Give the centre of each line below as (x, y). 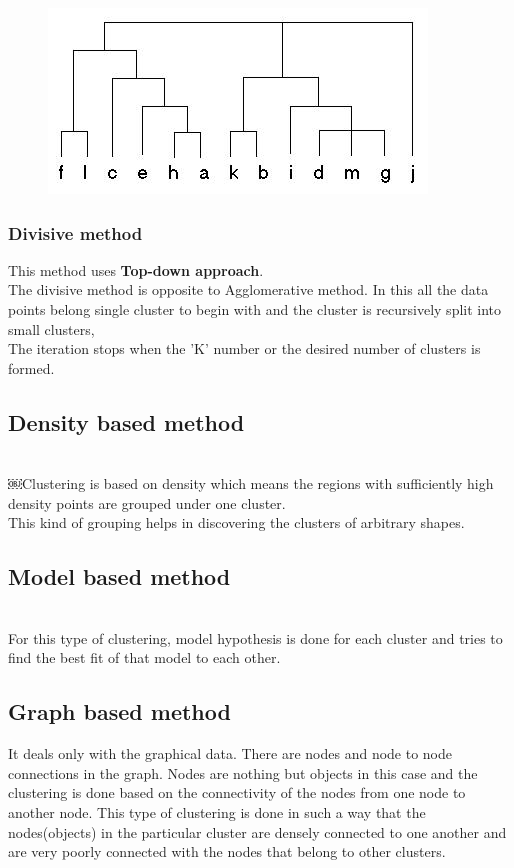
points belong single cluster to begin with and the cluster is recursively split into (255, 309)
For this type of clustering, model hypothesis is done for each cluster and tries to (255, 637)
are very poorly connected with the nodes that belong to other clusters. (227, 851)
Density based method (126, 421)
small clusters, (51, 328)
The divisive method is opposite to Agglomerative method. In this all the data (248, 289)
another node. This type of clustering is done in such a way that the (217, 811)
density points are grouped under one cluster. (147, 502)
